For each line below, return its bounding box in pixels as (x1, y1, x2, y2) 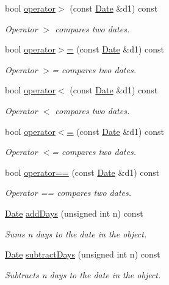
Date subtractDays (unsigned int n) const (5, 248, 160, 261)
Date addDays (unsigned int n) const (5, 206, 143, 219)
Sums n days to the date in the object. (5, 227, 147, 240)
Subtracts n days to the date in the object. (5, 268, 161, 281)
